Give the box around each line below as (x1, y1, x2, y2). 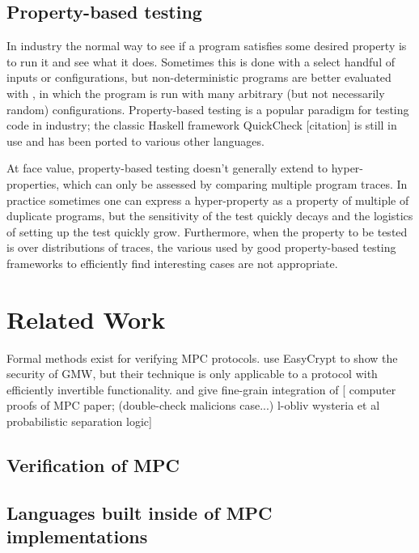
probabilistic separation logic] (6, 413, 152, 430)
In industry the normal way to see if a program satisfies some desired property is (6, 37, 407, 54)
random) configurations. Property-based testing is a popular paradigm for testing (6, 100, 409, 117)
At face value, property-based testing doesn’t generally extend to (6, 160, 328, 177)
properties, (6, 175, 60, 192)
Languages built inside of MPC (6, 500, 273, 525)
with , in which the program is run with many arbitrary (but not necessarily (6, 84, 385, 101)
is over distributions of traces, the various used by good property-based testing (6, 239, 396, 256)
